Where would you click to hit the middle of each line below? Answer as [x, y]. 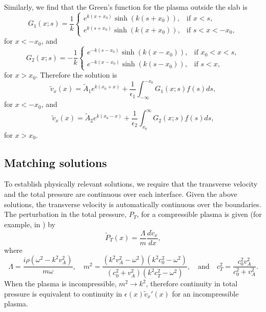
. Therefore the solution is [76, 75]
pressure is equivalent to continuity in [63, 293]
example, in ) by [30, 224]
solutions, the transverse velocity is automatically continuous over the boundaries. [133, 204]
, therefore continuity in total [192, 283]
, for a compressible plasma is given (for [199, 214]
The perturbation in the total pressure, [65, 214]
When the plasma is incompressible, [60, 283]
